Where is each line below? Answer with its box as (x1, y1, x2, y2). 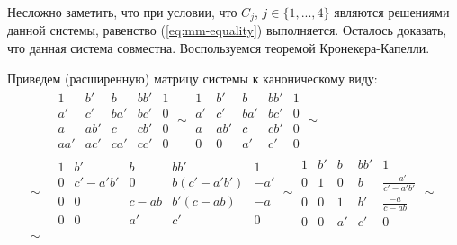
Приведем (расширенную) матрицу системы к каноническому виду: (7, 68, 378, 87)
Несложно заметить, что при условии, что (7, 3, 237, 21)
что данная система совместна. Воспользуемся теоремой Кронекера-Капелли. (7, 39, 430, 57)
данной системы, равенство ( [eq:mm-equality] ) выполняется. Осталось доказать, (7, 21, 447, 39)
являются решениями (334, 3, 450, 21)
